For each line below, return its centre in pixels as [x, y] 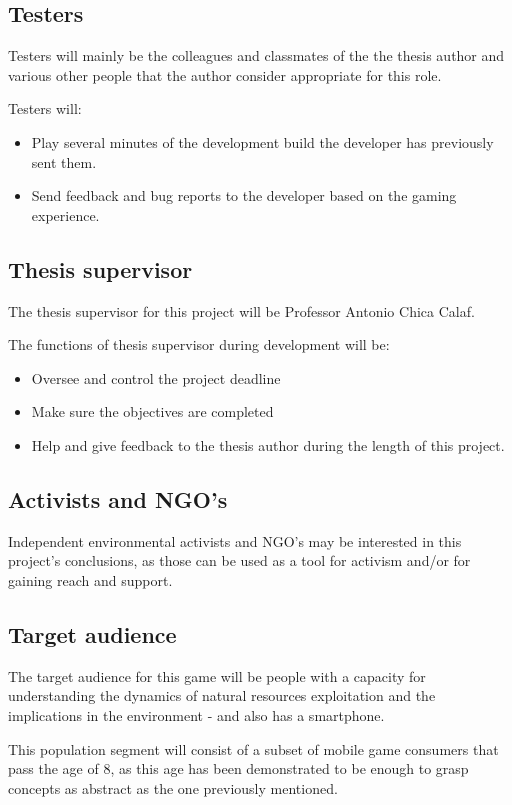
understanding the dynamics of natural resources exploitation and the [222, 695]
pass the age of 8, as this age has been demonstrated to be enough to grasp [238, 768]
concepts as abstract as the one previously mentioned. [173, 787]
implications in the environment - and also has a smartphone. [196, 714]
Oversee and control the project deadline [156, 377]
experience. [65, 214]
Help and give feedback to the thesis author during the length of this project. [268, 444]
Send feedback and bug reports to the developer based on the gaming [244, 195]
